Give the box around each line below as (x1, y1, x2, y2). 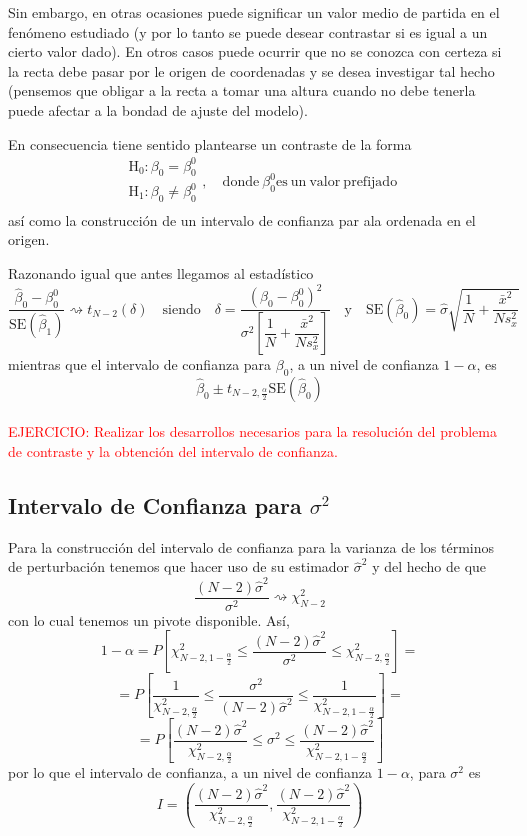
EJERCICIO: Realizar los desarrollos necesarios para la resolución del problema (8, 421, 497, 442)
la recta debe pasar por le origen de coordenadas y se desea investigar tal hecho (8, 60, 495, 81)
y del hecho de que (372, 556, 487, 577)
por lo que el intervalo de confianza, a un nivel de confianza (8, 761, 373, 782)
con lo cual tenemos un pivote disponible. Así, (8, 609, 290, 630)
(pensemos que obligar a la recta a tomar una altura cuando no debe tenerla (8, 80, 476, 101)
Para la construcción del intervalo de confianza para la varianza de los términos (8, 536, 494, 557)
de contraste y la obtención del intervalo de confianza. (8, 440, 338, 461)
